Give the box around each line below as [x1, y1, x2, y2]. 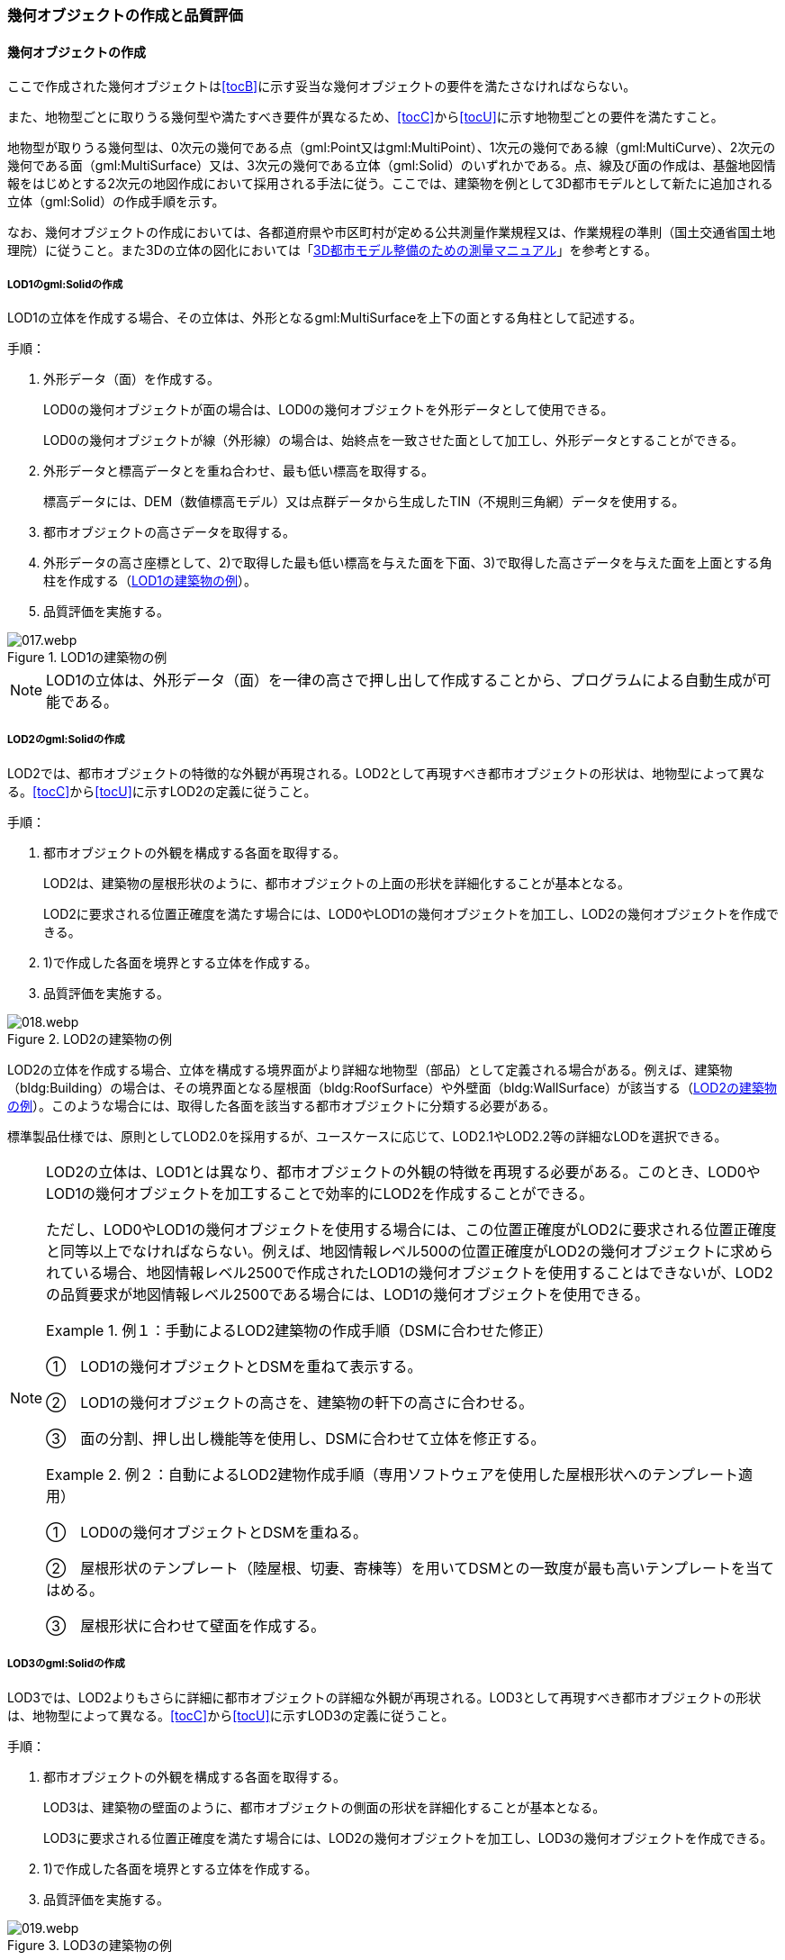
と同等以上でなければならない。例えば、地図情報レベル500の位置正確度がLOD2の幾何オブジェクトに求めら [46, 1241, 773, 1260]
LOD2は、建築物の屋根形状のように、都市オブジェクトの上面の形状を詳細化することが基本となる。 [43, 875, 631, 891]
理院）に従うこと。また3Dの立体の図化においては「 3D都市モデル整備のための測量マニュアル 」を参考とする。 [7, 242, 657, 259]
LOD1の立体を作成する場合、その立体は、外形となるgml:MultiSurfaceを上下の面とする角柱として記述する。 [7, 310, 643, 325]
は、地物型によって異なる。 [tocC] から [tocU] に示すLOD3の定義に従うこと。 [7, 1707, 455, 1723]
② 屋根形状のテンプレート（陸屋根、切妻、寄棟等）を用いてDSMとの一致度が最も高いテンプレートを [46, 1558, 745, 1577]
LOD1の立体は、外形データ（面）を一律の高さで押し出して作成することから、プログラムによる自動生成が [46, 671, 757, 689]
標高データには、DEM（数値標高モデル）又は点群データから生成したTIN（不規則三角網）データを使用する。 [43, 494, 685, 509]
